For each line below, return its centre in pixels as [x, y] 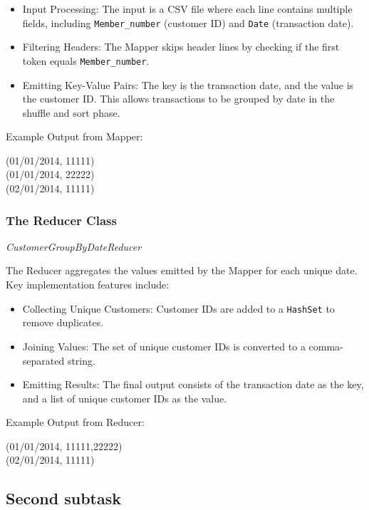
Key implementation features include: [88, 285]
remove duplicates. [63, 322]
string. [81, 360]
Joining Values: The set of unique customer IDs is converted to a [164, 346]
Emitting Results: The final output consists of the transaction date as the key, [193, 384]
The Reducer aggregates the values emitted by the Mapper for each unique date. [182, 270]
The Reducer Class [61, 220]
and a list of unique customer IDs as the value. [125, 398]
